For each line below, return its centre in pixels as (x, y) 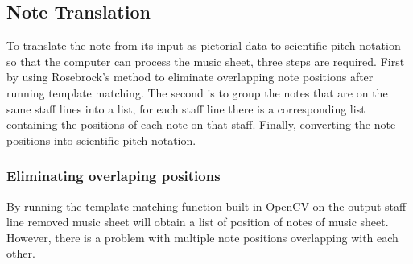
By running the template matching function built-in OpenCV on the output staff (206, 206)
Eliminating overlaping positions (114, 176)
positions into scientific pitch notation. (101, 140)
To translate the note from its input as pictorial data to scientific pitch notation (204, 45)
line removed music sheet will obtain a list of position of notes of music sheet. (198, 222)
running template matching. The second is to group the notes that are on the (197, 92)
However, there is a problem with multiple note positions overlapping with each (202, 237)
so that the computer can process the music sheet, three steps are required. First (206, 61)
